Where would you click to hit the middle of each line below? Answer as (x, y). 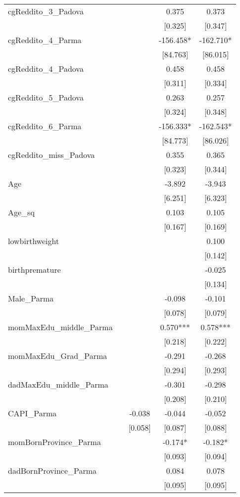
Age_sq (21, 212)
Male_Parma (31, 298)
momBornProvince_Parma (54, 442)
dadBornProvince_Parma (52, 471)
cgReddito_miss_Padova (51, 155)
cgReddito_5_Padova (46, 97)
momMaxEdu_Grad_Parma (58, 356)
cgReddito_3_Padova (46, 11)
